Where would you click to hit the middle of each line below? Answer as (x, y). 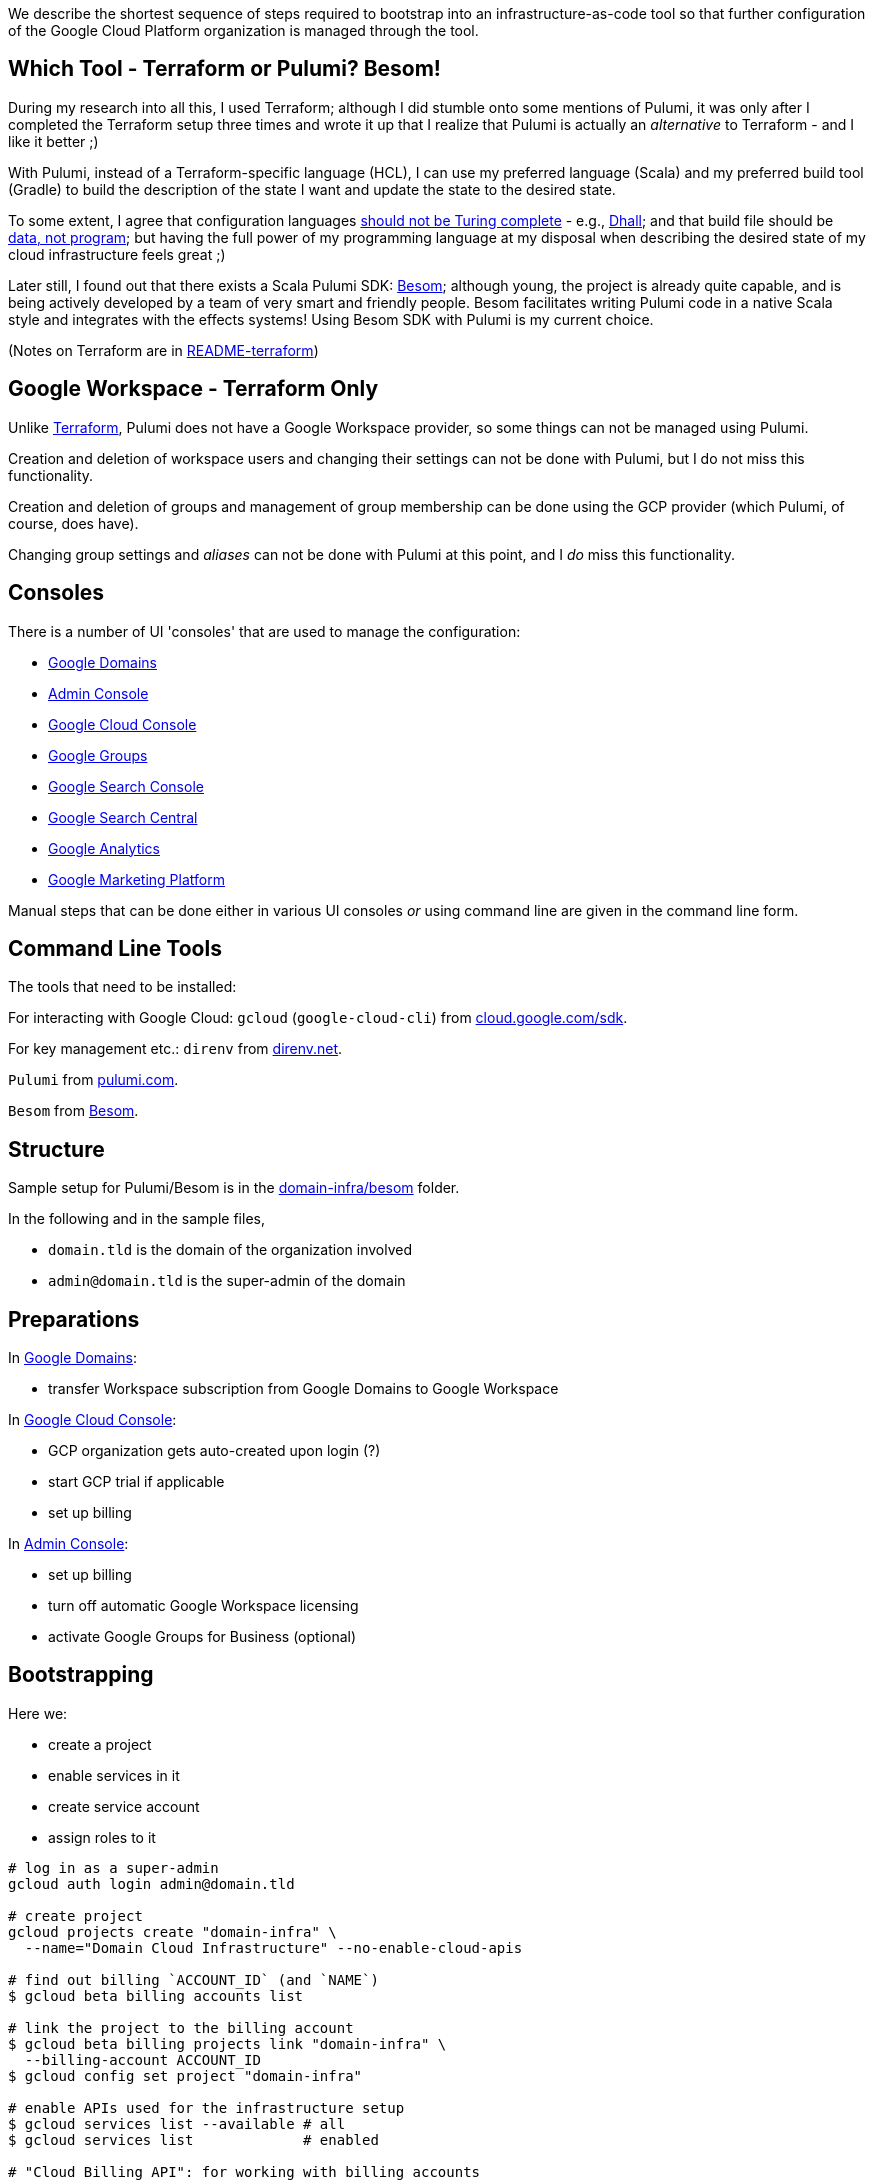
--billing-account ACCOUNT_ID (142, 2059)
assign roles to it (102, 1837)
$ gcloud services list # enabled (193, 2139)
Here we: (38, 1713)
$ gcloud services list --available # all (177, 2123)
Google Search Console (126, 786)
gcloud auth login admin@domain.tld (151, 1883)
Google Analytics (104, 848)
